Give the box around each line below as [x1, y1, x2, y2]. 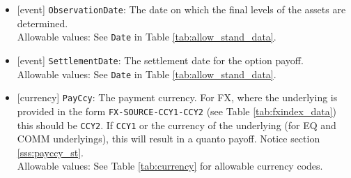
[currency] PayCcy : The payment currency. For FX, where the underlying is [17, 90, 338, 105]
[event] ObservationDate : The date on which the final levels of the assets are [17, 2, 346, 16]
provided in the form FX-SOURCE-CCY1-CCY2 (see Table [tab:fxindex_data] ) [17, 103, 337, 118]
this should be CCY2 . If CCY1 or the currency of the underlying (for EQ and [17, 117, 336, 132]
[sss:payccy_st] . [17, 144, 84, 159]
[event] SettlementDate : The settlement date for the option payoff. [17, 52, 304, 67]
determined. [17, 15, 68, 30]
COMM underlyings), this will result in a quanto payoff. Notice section [17, 131, 320, 146]
